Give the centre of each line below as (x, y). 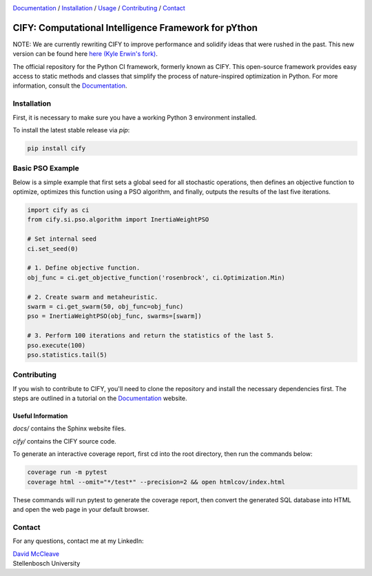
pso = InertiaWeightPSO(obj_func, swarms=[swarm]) (115, 316)
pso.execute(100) (56, 345)
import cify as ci (58, 210)
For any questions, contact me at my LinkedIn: (78, 541)
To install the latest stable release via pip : (71, 130)
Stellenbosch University (46, 563)
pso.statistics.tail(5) (68, 355)
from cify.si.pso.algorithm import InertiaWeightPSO (118, 220)
